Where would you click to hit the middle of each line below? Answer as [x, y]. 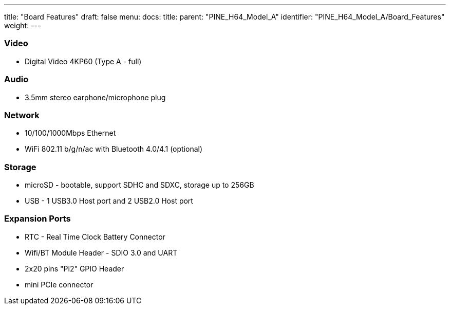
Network [22, 115]
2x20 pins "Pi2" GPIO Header [74, 268]
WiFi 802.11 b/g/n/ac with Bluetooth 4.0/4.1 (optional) [114, 149]
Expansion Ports [38, 219]
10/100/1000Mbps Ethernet [70, 133]
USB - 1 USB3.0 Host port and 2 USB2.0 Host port [109, 201]
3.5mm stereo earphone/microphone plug [95, 97]
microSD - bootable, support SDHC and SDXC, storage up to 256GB [139, 185]
